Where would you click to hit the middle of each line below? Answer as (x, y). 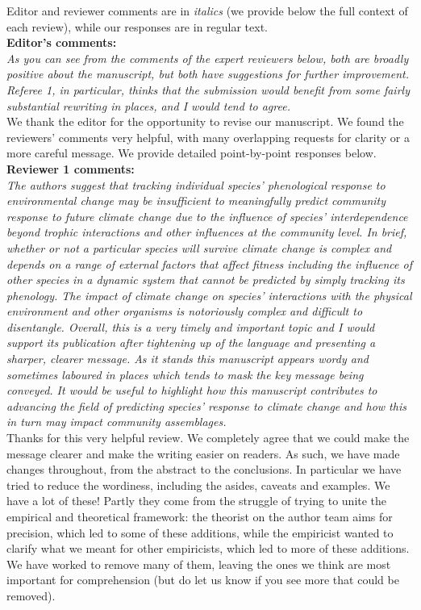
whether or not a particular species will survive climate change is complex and (199, 247)
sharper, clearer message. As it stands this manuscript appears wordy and (188, 359)
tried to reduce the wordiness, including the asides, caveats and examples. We (198, 485)
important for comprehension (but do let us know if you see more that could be (203, 580)
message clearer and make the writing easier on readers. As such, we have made (203, 453)
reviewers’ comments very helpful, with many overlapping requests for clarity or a (208, 137)
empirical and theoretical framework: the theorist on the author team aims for (200, 516)
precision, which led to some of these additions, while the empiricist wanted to (200, 532)
